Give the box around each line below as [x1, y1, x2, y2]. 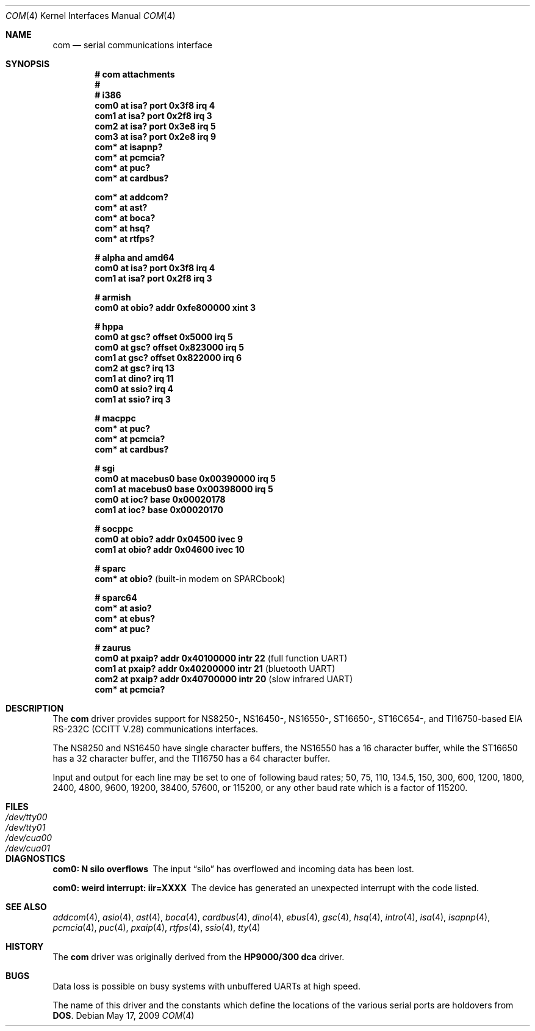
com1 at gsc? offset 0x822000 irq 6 [95, 352, 242, 363]
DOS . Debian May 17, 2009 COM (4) [52, 1010, 195, 1021]
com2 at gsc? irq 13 [95, 363, 174, 373]
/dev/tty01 [5, 822, 46, 832]
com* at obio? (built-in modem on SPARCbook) [95, 574, 285, 584]
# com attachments [95, 69, 175, 79]
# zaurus [95, 643, 131, 653]
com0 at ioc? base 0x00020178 [95, 494, 226, 505]
